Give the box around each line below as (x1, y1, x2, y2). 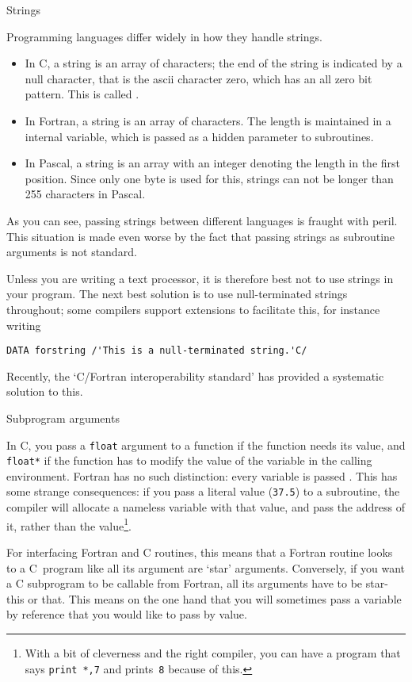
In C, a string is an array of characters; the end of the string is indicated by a (25, 55, 402, 71)
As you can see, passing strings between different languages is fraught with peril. (6, 212, 398, 228)
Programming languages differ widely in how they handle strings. (6, 28, 322, 44)
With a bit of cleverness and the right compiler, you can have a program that (25, 644, 401, 661)
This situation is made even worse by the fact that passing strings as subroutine (6, 228, 395, 244)
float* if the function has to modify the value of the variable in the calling (6, 452, 372, 469)
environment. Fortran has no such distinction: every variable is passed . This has (6, 467, 398, 484)
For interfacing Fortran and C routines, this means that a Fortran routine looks (6, 543, 393, 560)
